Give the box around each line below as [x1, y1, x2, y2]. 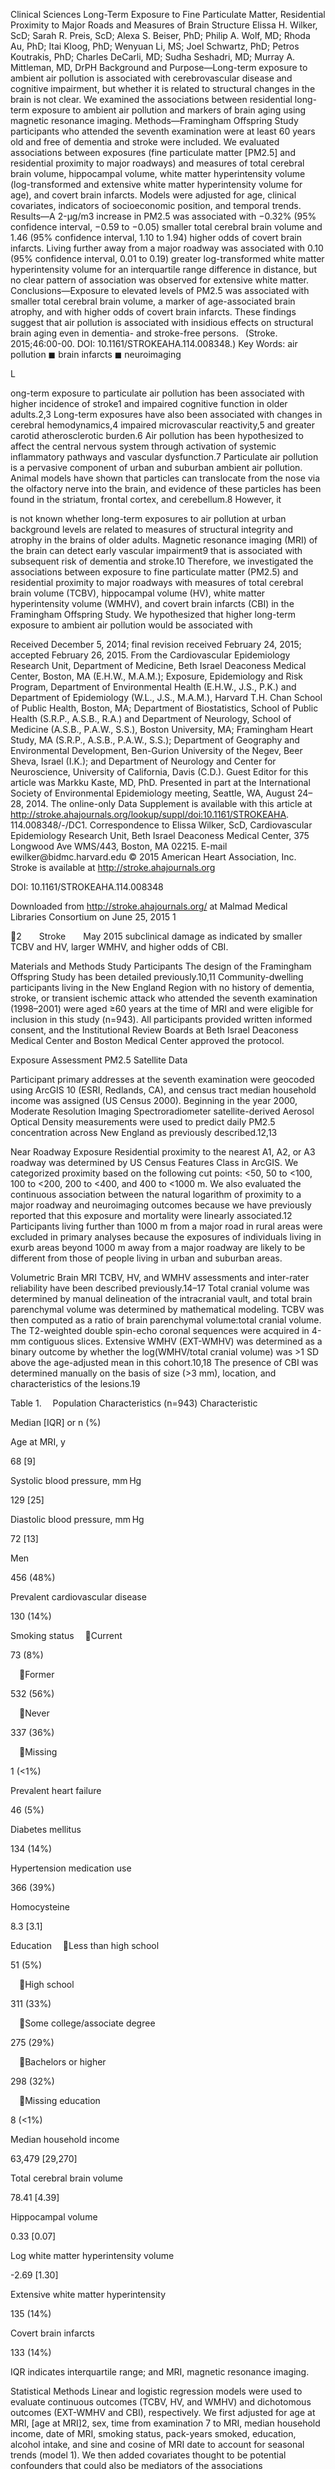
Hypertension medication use [10, 1862, 132, 1874]
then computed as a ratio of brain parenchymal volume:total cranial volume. [10, 1314, 322, 1326]
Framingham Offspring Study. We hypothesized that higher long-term [10, 609, 296, 620]
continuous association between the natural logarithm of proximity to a [10, 1189, 302, 1200]
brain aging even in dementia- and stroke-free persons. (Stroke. [10, 327, 278, 339]
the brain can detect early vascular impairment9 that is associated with [10, 545, 303, 556]
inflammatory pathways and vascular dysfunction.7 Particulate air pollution [10, 451, 319, 463]
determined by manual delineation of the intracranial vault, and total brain [10, 1293, 313, 1304]
